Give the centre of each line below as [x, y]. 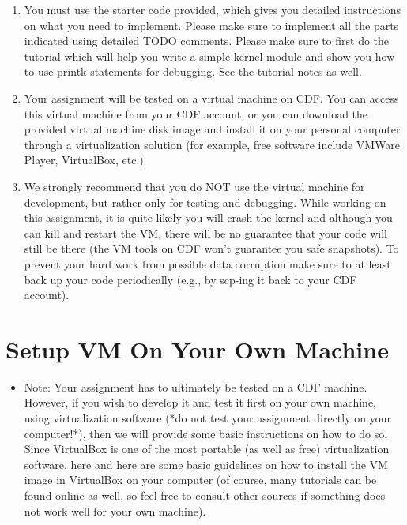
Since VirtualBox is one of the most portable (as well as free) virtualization [207, 449]
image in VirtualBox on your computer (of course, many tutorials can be [200, 480]
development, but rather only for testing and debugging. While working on [205, 202]
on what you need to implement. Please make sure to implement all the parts [211, 25]
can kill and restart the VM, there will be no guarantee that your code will [205, 232]
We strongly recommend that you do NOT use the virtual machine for [194, 186]
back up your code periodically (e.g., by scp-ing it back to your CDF [190, 279]
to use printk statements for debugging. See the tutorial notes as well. [193, 71]
